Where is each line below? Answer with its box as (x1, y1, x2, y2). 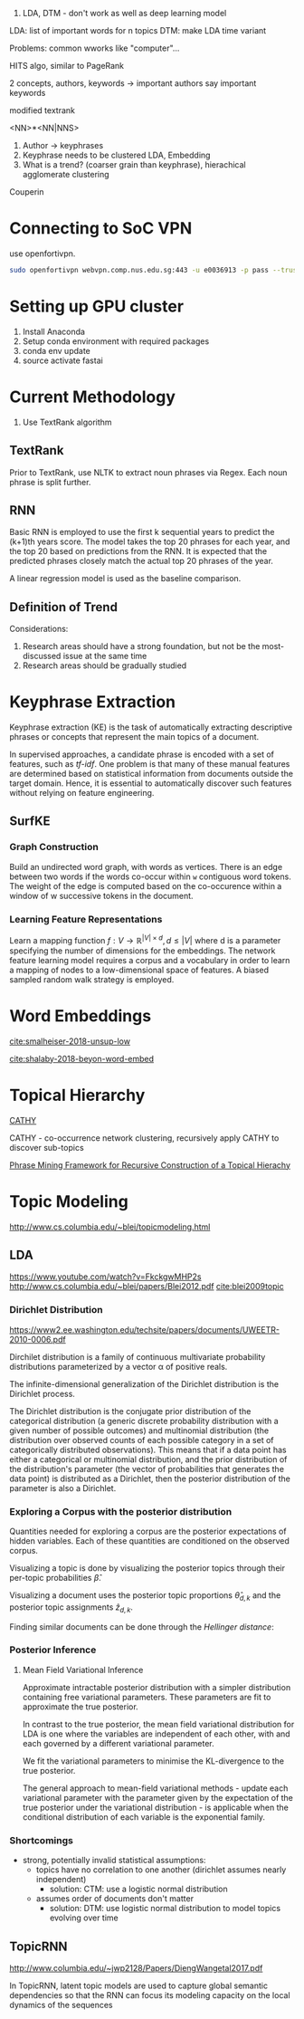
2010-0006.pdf (9, 1334, 66, 1344)
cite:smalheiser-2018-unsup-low (9, 1036, 131, 1047)
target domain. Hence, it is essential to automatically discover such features (9, 778, 292, 789)
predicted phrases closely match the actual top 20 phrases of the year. (9, 556, 274, 567)
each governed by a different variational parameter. (22, 1737, 214, 1748)
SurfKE (9, 814, 52, 829)
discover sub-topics (9, 1142, 84, 1153)
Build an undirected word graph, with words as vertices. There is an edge (9, 861, 283, 872)
